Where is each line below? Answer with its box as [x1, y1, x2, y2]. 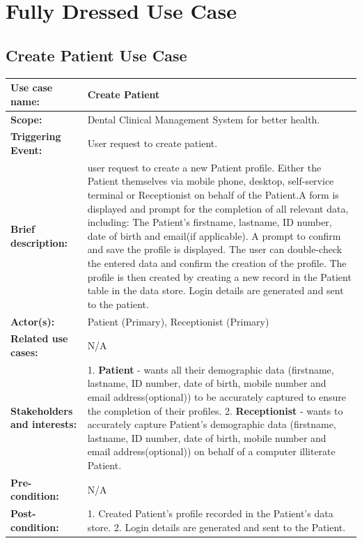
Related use [10, 331, 68, 346]
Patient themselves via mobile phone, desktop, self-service [87, 174, 334, 188]
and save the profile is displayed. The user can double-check [87, 242, 343, 257]
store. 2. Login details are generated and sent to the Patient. [87, 519, 346, 534]
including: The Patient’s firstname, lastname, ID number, [87, 215, 332, 229]
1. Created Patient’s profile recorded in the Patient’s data [87, 506, 333, 521]
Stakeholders [10, 403, 73, 418]
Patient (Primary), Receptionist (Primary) [87, 314, 269, 328]
